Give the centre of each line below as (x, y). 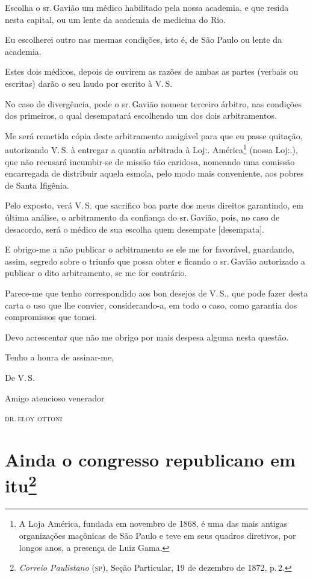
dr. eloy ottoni (34, 418)
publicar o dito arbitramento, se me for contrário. (96, 273)
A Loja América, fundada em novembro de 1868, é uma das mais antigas (153, 523)
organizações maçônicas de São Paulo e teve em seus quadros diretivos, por (157, 535)
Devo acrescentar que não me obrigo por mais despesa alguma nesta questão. (147, 337)
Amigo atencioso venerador (55, 397)
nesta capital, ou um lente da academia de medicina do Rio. (115, 19)
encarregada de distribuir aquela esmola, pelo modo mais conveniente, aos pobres (154, 173)
